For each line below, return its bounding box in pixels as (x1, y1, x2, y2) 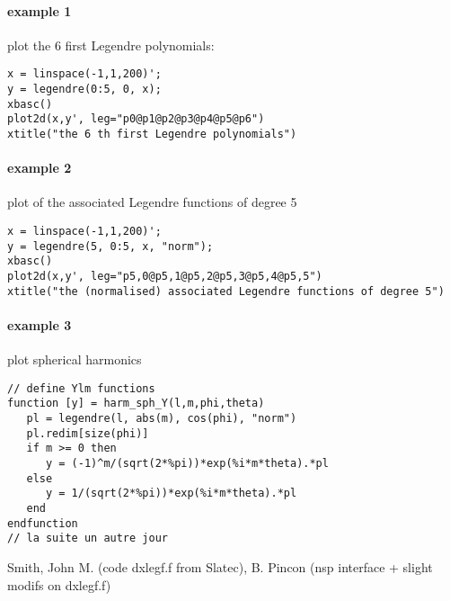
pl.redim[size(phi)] (26, 426, 149, 440)
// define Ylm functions (7, 381, 155, 395)
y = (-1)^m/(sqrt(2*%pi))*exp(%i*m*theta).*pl (45, 457, 329, 471)
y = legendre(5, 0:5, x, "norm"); (7, 239, 214, 253)
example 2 (7, 158, 72, 177)
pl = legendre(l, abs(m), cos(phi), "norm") (26, 412, 297, 426)
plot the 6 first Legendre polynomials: (7, 35, 215, 54)
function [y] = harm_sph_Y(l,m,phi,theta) (7, 397, 265, 410)
